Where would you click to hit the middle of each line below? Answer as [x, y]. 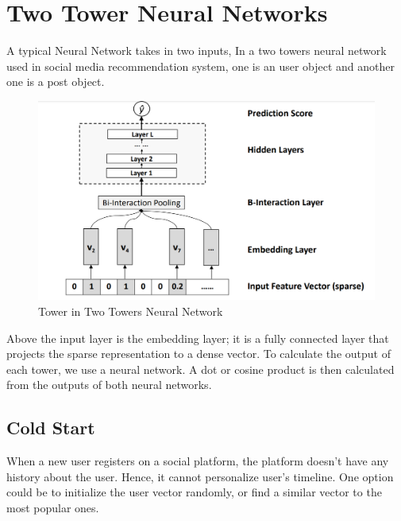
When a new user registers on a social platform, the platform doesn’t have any [198, 461]
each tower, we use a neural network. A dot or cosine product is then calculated [200, 369]
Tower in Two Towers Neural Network [131, 311]
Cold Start [51, 428]
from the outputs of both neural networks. [109, 385]
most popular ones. [53, 507]
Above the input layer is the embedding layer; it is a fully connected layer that [198, 338]
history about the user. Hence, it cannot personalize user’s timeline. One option [200, 476]
